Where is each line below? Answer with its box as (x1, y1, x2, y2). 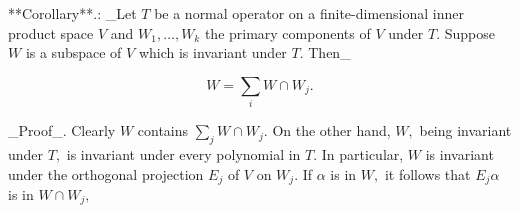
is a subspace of (25, 42, 122, 63)
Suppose (444, 22, 495, 43)
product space (8, 22, 94, 43)
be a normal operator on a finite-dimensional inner (154, 3, 464, 23)
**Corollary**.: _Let (8, 3, 137, 23)
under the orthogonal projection (8, 163, 204, 184)
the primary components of (204, 22, 371, 43)
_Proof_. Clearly (8, 120, 116, 141)
